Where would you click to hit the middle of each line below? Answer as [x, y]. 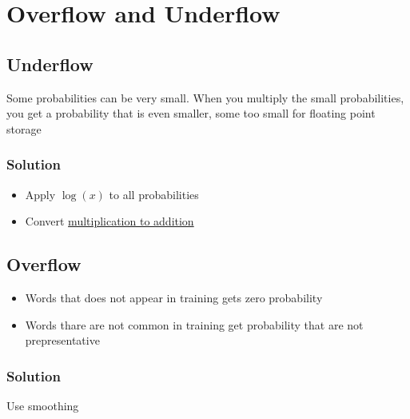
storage [24, 128]
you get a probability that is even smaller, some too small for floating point [191, 113]
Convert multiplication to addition [109, 221]
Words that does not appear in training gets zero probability [174, 297]
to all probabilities [154, 194]
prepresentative [62, 340]
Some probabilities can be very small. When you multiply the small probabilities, [205, 97]
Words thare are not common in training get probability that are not [194, 324]
